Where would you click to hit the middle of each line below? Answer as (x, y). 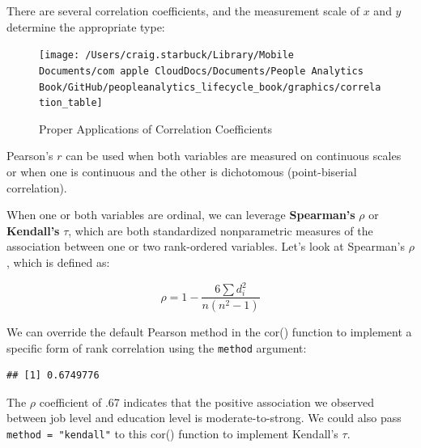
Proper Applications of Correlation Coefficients (155, 128)
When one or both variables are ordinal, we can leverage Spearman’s (181, 215)
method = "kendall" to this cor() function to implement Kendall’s (172, 433)
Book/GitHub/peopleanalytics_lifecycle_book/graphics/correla (210, 87)
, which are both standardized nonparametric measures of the (221, 230)
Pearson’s (30, 156)
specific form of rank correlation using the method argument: (157, 347)
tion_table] (71, 103)
